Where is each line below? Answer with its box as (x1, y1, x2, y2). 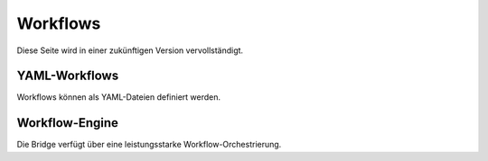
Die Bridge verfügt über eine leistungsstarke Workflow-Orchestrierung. (16, 139, 282, 150)
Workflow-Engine (16, 115, 119, 130)
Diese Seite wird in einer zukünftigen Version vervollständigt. (16, 45, 244, 56)
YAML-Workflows (16, 68, 119, 84)
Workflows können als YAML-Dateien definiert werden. (16, 92, 221, 103)
